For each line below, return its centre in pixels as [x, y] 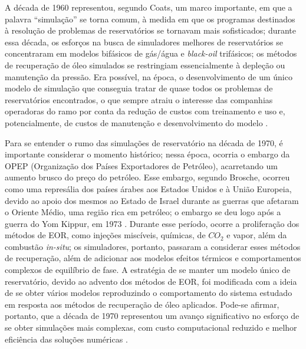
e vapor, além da [257, 235]
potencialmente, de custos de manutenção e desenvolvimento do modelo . [136, 122]
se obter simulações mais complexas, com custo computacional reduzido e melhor [151, 327]
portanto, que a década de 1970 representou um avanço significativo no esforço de [152, 316]
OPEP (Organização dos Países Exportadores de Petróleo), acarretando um [141, 165]
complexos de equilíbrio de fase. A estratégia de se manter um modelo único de [148, 270]
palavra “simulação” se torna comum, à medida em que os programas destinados [150, 19]
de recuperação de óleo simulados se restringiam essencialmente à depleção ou [145, 65]
